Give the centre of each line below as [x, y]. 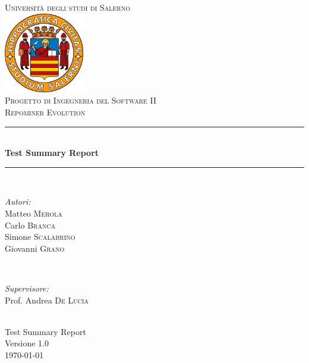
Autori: [18, 201]
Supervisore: [27, 288]
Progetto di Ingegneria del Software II [81, 100]
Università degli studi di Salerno [67, 7]
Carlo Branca [30, 225]
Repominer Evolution [45, 112]
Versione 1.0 [27, 343]
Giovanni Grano [35, 248]
